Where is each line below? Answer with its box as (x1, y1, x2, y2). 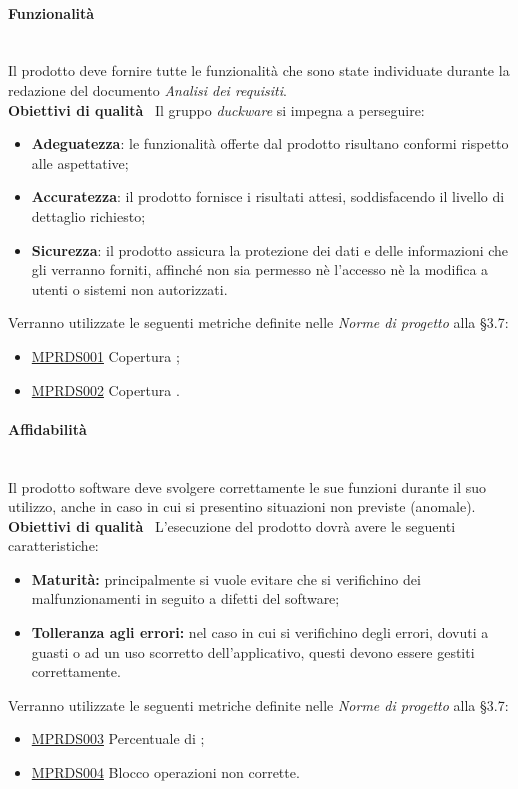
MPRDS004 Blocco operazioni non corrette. (31, 762, 300, 783)
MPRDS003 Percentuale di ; (31, 728, 205, 749)
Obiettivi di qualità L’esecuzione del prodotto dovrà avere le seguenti (8, 515, 456, 536)
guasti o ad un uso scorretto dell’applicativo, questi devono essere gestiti (31, 641, 475, 662)
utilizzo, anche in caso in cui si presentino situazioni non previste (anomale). (8, 496, 476, 517)
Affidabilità (8, 418, 87, 439)
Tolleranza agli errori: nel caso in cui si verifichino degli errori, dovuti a (31, 622, 489, 643)
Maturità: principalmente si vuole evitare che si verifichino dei (31, 568, 421, 589)
